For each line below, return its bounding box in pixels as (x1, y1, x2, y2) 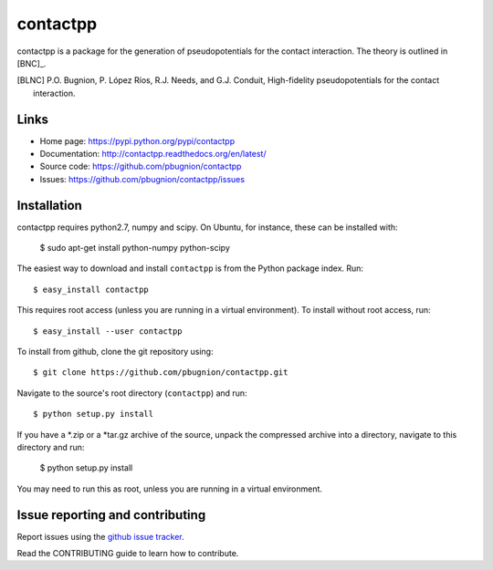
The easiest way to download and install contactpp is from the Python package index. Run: (16, 263, 364, 274)
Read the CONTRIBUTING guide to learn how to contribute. (16, 548, 239, 559)
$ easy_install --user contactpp (33, 326, 183, 337)
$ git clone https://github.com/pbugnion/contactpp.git (33, 368, 288, 378)
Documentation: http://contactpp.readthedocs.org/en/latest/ (39, 149, 267, 160)
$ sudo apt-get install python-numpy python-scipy (39, 243, 230, 254)
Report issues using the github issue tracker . (16, 531, 184, 542)
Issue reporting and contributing (16, 507, 206, 523)
